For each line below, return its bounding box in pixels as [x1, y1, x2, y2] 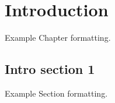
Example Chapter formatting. [5, 31, 111, 44]
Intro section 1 [5, 60, 95, 78]
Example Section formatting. [5, 87, 108, 99]
